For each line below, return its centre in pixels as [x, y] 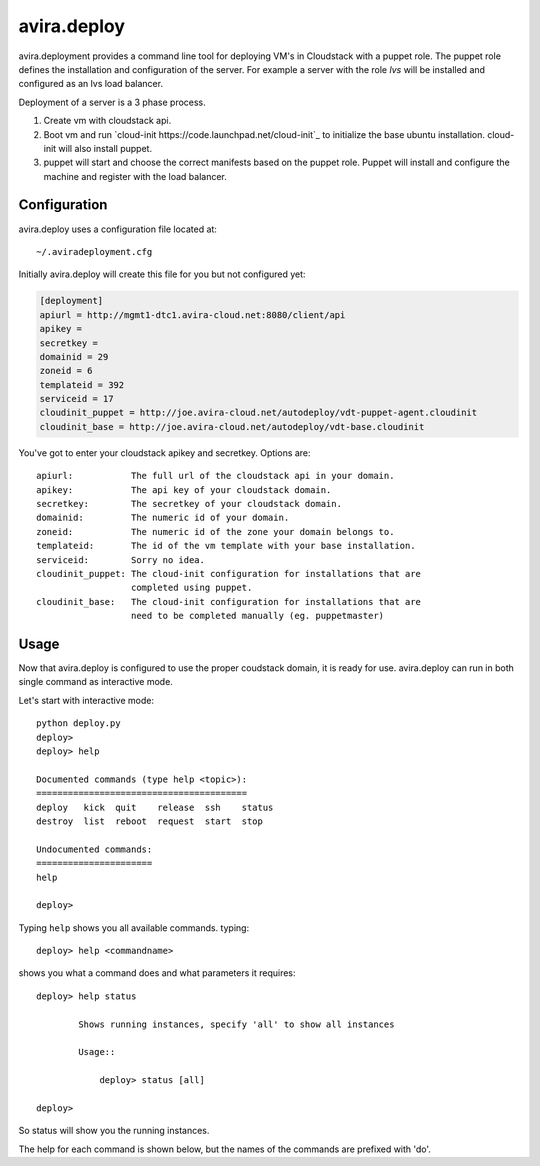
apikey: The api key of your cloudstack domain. [184, 489]
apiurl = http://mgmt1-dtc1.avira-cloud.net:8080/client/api [192, 314]
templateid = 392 [82, 384]
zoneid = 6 [66, 371]
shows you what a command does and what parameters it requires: [157, 973]
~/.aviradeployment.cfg [94, 251]
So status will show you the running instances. [114, 1131]
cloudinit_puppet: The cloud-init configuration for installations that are [229, 573]
